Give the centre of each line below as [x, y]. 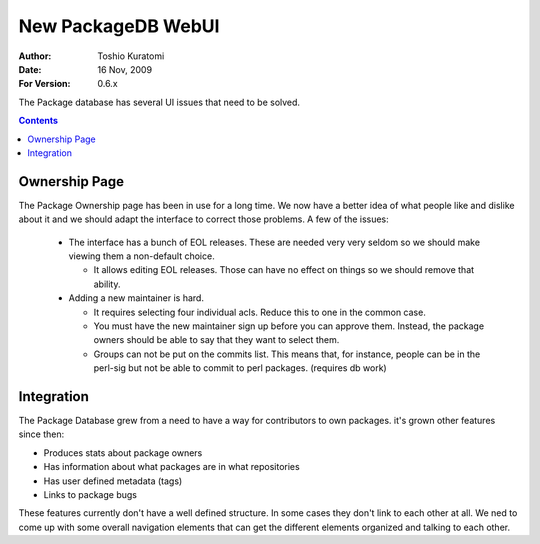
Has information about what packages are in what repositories [171, 467]
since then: [41, 434]
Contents [38, 121]
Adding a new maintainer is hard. [136, 298]
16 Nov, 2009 [125, 69]
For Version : [44, 84]
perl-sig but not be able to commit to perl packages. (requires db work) [240, 368]
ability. [107, 284]
